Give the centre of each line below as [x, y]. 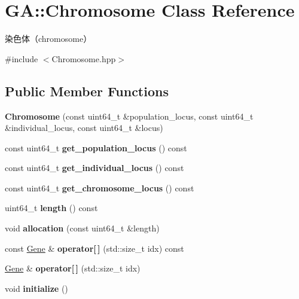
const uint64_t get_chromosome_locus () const [100, 187]
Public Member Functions [87, 91]
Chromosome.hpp [84, 58]
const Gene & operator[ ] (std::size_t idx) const [94, 248]
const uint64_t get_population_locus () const [96, 147]
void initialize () [36, 288]
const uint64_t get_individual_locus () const [94, 168]
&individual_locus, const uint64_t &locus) [84, 128]
